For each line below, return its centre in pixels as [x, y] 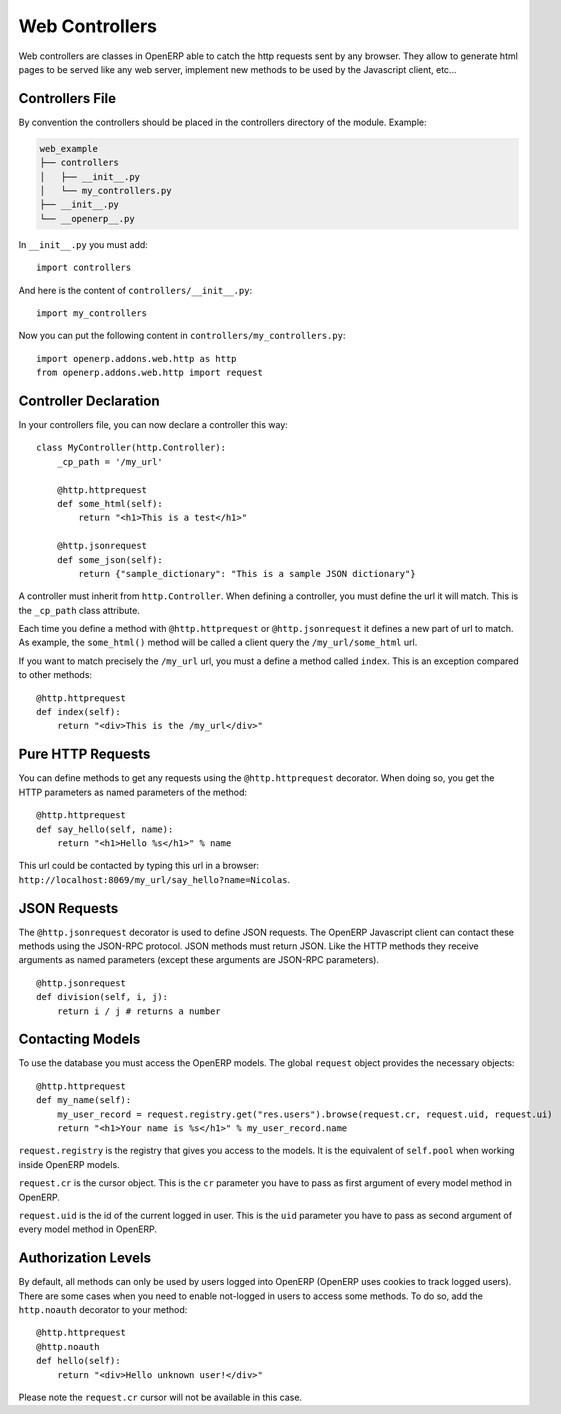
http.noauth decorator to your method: [103, 1310]
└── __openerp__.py [87, 218]
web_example [69, 148]
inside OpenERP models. [69, 1164]
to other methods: [55, 675]
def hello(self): [78, 1361]
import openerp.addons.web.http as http [136, 358]
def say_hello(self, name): [105, 829]
